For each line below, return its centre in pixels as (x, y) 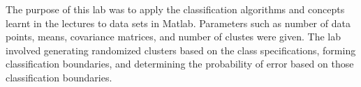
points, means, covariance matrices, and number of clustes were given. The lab (173, 37)
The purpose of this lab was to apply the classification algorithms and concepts (175, 9)
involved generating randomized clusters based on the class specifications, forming (181, 50)
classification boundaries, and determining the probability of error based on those (180, 64)
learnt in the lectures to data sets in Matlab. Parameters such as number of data (178, 23)
